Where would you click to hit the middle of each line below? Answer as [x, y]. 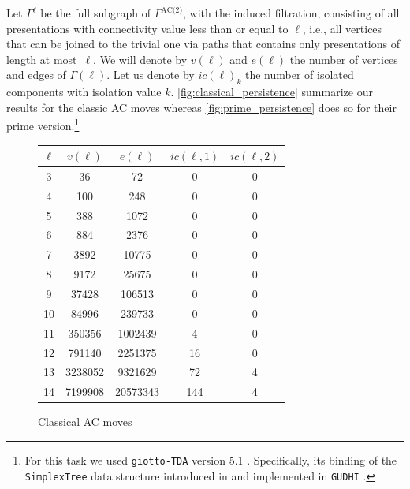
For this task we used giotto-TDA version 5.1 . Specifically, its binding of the [211, 459]
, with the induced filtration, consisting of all [291, 13]
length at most [42, 59]
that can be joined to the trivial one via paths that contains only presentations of [203, 44]
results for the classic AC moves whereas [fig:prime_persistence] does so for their [201, 107]
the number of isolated [299, 75]
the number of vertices [344, 59]
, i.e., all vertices [342, 28]
